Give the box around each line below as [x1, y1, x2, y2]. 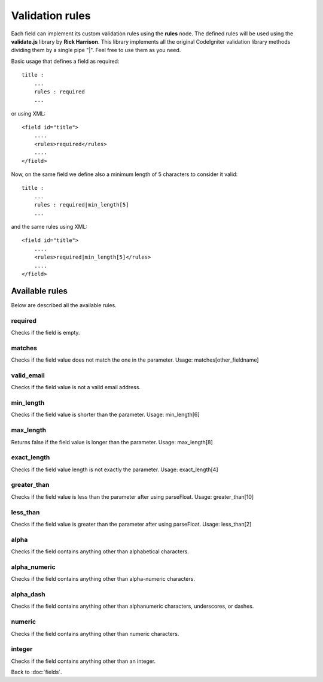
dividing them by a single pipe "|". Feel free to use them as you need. [11, 47, 181, 54]
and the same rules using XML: [11, 223, 88, 230]
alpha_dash [11, 590, 45, 598]
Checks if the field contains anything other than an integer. [11, 657, 156, 665]
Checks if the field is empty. [11, 329, 80, 336]
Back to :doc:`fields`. [11, 668, 62, 676]
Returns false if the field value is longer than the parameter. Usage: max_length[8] [11, 438, 214, 445]
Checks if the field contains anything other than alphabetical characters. [11, 548, 190, 555]
